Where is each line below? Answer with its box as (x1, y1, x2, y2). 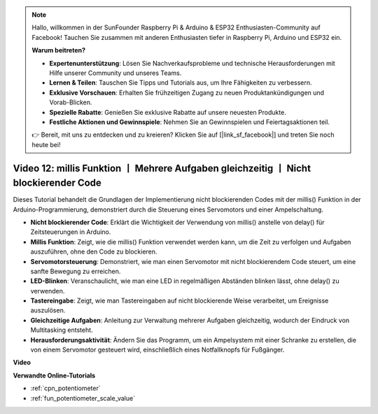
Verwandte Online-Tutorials (13, 371, 96, 380)
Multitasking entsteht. (30, 326, 94, 334)
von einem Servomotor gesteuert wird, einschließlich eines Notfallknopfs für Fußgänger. (30, 345, 285, 354)
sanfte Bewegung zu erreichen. (30, 267, 121, 275)
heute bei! (31, 140, 61, 149)
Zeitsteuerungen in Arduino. (30, 228, 111, 236)
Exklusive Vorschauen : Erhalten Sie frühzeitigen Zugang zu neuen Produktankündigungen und (49, 88, 325, 97)
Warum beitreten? (31, 46, 86, 55)
